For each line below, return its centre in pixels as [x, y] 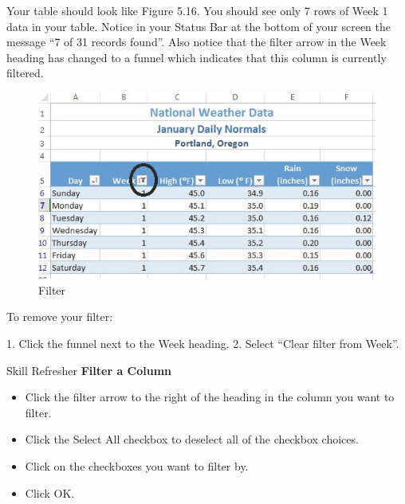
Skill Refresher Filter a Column [89, 370]
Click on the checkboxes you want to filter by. [137, 465]
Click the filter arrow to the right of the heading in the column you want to [210, 397]
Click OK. [50, 492]
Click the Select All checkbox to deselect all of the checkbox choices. [192, 439]
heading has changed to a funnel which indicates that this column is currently [197, 57]
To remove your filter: [60, 316]
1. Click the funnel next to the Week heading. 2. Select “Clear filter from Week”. [203, 343]
